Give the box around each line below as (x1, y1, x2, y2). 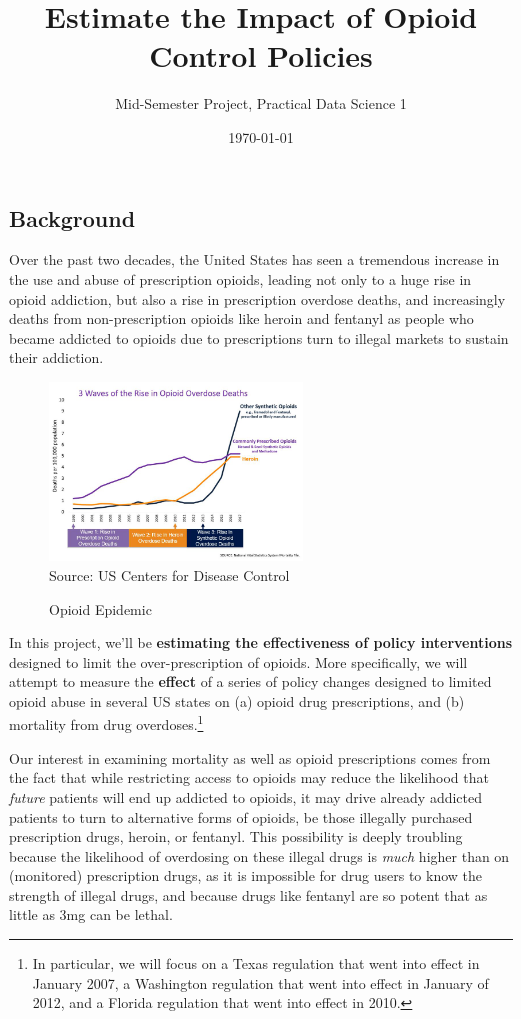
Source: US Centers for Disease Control (49, 564, 290, 585)
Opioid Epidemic (49, 598, 152, 619)
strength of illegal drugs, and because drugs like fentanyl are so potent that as (9, 884, 488, 905)
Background (9, 202, 136, 233)
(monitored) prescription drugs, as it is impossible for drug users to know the (9, 865, 483, 886)
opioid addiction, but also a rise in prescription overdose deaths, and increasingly (9, 288, 506, 309)
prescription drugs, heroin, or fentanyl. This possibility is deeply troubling (9, 826, 463, 847)
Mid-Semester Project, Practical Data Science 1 (115, 93, 407, 114)
